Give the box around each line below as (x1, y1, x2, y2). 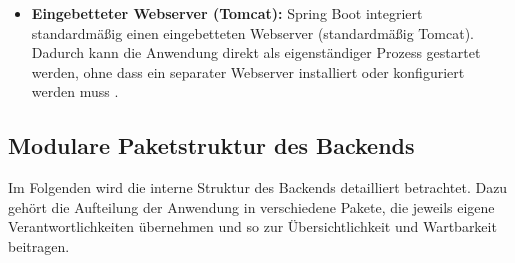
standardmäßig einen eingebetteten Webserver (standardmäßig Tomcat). (31, 22, 474, 43)
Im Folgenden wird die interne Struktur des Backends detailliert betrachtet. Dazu (8, 177, 508, 198)
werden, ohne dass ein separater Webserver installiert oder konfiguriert (31, 61, 465, 82)
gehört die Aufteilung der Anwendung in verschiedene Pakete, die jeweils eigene (8, 196, 495, 217)
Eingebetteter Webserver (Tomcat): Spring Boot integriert (31, 3, 423, 23)
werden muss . (31, 81, 119, 102)
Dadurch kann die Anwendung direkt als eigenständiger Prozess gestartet (31, 42, 481, 63)
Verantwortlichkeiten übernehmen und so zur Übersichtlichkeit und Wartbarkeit (8, 216, 497, 237)
